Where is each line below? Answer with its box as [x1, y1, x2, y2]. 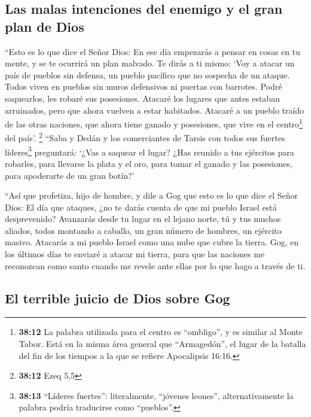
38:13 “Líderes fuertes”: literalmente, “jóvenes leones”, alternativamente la [19, 389, 294, 401]
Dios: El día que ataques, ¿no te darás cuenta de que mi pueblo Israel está [5, 200, 277, 213]
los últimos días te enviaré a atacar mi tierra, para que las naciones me [5, 248, 265, 260]
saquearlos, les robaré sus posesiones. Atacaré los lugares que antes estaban [5, 92, 280, 104]
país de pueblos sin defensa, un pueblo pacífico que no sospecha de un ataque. [5, 68, 290, 81]
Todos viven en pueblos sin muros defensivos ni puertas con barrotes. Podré [5, 80, 282, 93]
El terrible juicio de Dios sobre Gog [5, 288, 230, 307]
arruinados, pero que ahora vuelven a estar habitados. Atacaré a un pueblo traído [5, 104, 304, 116]
